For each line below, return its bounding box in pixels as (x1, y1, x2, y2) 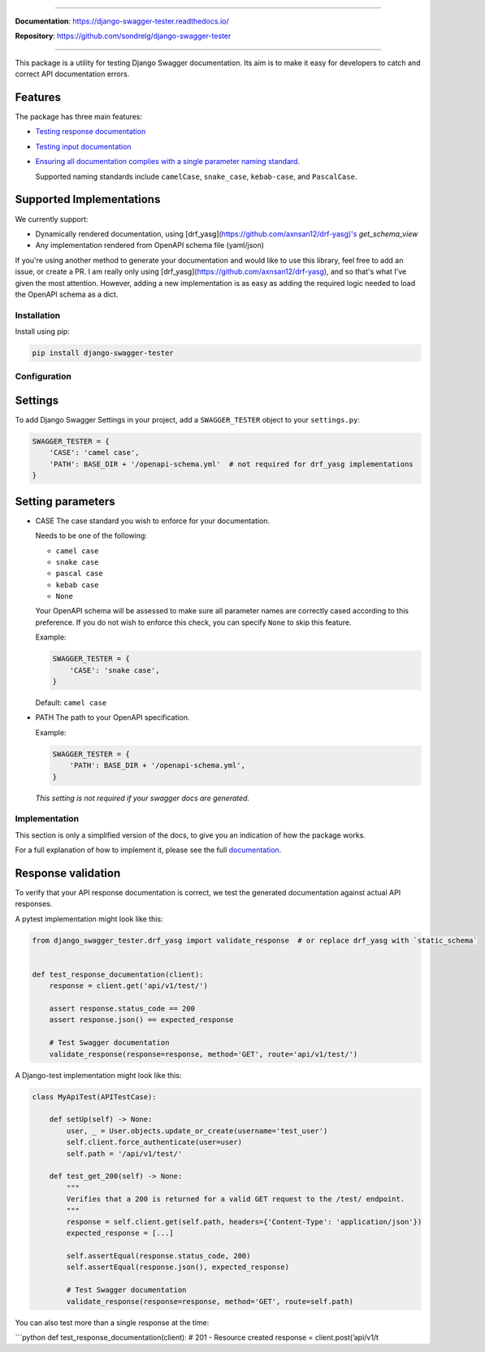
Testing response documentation (35, 127, 146, 136)
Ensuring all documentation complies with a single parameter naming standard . (35, 157, 301, 167)
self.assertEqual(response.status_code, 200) (66, 1251, 251, 1261)
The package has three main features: (15, 112, 142, 122)
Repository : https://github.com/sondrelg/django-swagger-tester (15, 31, 232, 41)
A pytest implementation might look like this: (15, 914, 163, 924)
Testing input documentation (35, 141, 132, 151)
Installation (15, 310, 61, 321)
